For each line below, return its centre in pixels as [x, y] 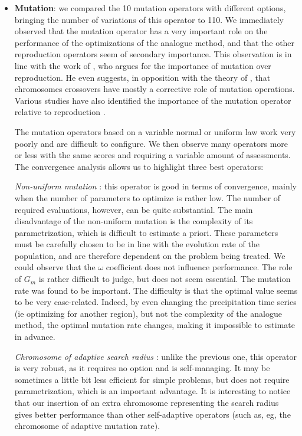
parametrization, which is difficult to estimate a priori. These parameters [146, 232]
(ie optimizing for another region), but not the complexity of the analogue [148, 313]
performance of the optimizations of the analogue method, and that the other [155, 42]
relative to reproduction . [60, 112]
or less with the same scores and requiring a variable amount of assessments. [152, 155]
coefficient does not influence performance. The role [199, 267]
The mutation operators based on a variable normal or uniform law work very [155, 131]
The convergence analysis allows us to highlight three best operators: [139, 166]
